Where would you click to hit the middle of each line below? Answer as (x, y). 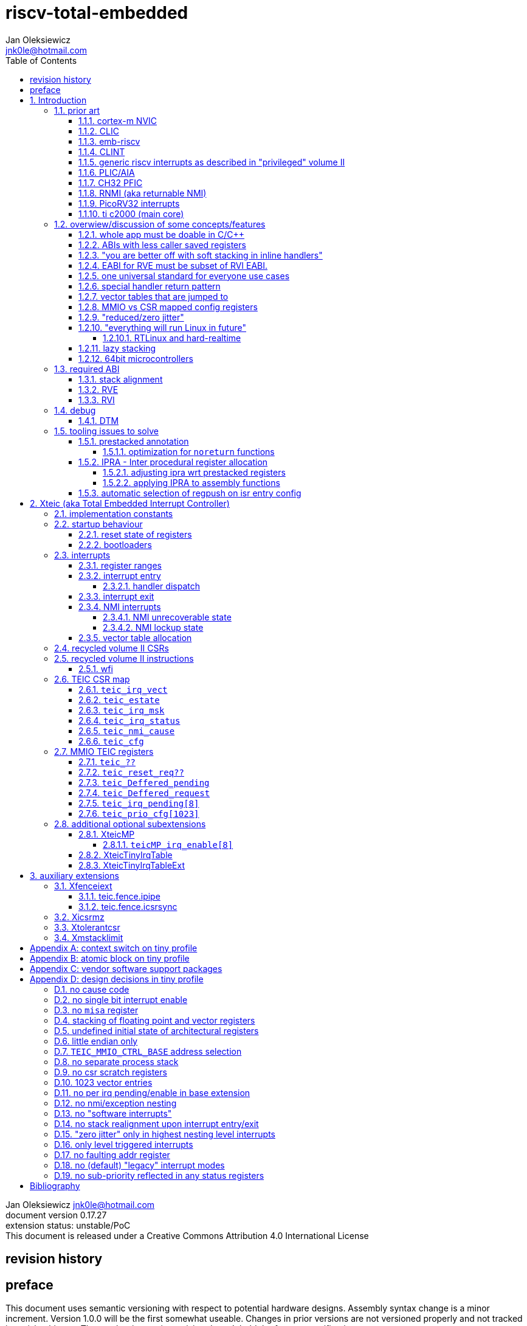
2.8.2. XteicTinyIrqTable (126, 855)
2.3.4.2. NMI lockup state (153, 627)
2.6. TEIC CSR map (92, 679)
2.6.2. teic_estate (119, 699)
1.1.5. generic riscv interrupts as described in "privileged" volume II (212, 162)
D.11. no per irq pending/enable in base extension (152, 1092)
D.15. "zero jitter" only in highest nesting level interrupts (165, 1134)
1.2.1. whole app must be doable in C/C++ (162, 234)
